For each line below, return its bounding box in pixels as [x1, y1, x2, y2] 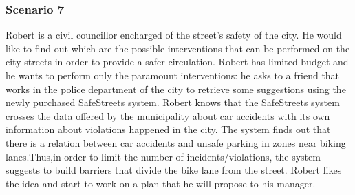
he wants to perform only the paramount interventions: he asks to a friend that [6, 68, 340, 82]
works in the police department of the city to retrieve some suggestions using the [6, 81, 346, 96]
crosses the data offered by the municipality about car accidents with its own [6, 108, 330, 123]
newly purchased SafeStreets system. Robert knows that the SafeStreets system [6, 95, 340, 110]
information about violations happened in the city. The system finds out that [6, 122, 331, 136]
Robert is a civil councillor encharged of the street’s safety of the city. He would [6, 28, 342, 42]
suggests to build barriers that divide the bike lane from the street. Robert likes [6, 163, 342, 177]
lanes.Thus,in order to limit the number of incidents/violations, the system [6, 149, 321, 163]
